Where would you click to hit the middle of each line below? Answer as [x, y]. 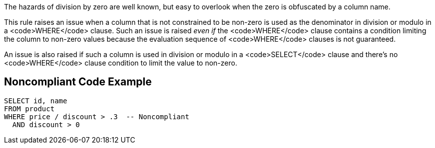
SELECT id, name [36, 101]
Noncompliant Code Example [78, 82]
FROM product [29, 109]
